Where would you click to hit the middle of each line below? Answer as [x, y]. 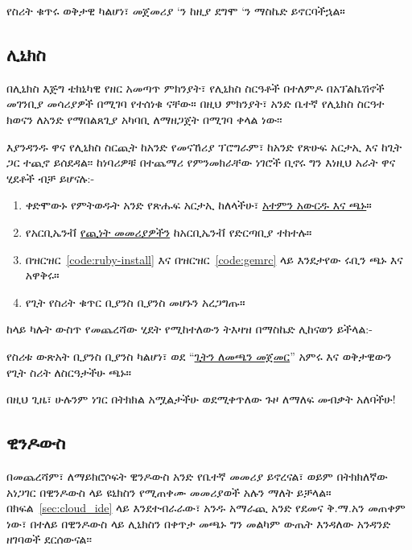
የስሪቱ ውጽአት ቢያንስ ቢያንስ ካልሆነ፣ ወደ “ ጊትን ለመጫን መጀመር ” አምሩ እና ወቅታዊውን [199, 356]
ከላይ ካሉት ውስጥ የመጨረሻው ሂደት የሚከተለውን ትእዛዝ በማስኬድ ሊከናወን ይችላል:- [190, 329]
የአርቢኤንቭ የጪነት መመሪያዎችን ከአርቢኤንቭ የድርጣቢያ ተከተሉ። [169, 232]
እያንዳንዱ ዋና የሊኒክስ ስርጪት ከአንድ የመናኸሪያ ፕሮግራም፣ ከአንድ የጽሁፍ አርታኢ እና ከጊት [204, 146]
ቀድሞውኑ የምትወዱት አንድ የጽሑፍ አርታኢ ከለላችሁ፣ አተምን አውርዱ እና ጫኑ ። [198, 205]
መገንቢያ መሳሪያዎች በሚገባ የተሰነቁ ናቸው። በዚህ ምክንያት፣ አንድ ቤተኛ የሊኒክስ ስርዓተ [196, 103]
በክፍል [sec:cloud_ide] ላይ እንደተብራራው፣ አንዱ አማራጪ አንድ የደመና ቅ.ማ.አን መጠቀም [206, 508]
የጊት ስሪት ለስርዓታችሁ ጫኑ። [69, 372]
